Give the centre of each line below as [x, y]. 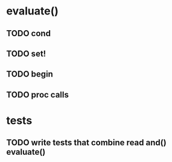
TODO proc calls [38, 95]
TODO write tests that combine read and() [87, 143]
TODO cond [29, 33]
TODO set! [26, 53]
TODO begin [30, 74]
